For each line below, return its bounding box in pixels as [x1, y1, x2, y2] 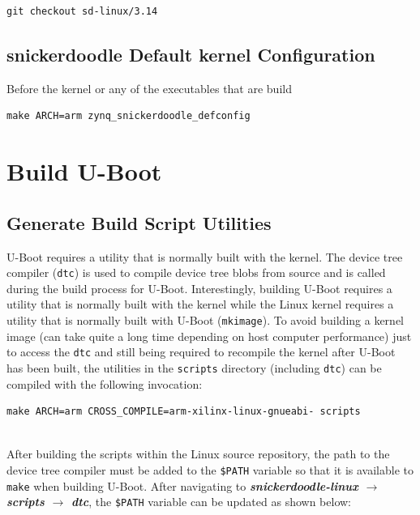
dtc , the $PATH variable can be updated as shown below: [71, 493, 351, 510]
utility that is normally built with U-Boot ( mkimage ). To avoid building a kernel [6, 312, 404, 328]
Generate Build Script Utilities [6, 210, 272, 235]
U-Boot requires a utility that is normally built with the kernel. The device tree [6, 248, 403, 265]
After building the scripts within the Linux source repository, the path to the [6, 445, 390, 462]
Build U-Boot [6, 155, 162, 188]
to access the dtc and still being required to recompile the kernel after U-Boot [6, 343, 396, 360]
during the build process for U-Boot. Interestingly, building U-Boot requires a [6, 279, 392, 296]
